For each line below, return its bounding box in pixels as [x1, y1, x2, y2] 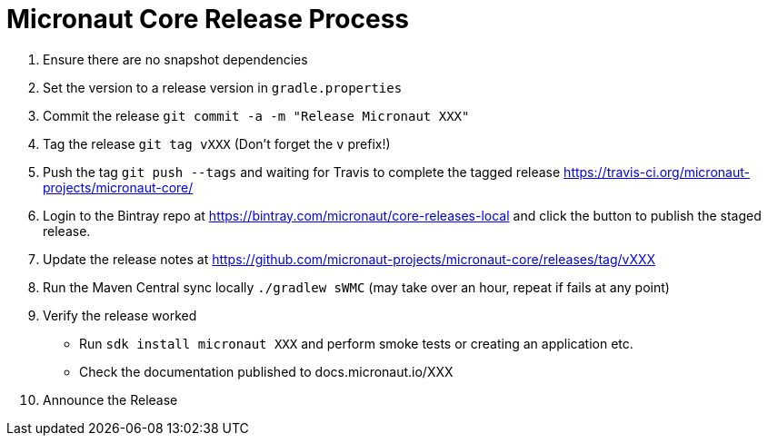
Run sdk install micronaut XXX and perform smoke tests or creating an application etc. [79, 335, 633, 351]
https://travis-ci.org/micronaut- [564, 163, 750, 180]
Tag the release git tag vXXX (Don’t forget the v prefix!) [43, 135, 391, 152]
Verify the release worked [43, 307, 197, 323]
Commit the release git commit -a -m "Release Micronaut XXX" [43, 107, 470, 123]
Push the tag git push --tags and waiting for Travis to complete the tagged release [43, 163, 561, 180]
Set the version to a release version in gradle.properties [43, 79, 403, 95]
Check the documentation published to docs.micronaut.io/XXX [79, 363, 454, 379]
